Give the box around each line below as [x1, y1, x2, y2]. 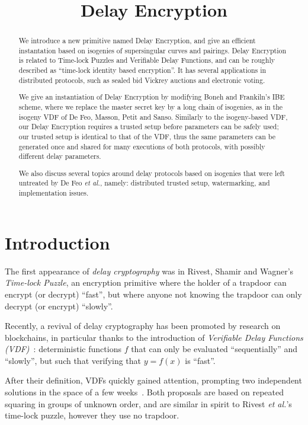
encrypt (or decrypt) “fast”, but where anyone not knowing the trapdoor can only [5, 287, 302, 300]
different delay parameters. [18, 151, 101, 161]
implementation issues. [18, 188, 89, 198]
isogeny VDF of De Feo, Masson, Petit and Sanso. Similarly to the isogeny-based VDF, [18, 111, 288, 122]
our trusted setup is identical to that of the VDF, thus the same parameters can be [18, 131, 275, 141]
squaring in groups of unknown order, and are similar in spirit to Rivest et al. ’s [5, 397, 292, 410]
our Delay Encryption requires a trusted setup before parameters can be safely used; [18, 122, 279, 132]
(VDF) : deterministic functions [5, 343, 121, 355]
